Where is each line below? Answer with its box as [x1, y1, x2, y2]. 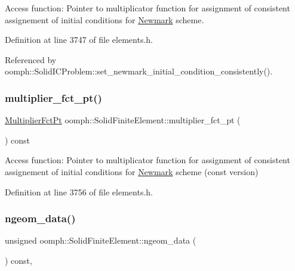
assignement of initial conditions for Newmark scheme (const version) [5, 165, 259, 177]
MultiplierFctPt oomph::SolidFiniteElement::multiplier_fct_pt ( [5, 114, 241, 126]
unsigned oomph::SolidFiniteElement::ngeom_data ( [5, 234, 196, 247]
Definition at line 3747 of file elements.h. [5, 33, 153, 46]
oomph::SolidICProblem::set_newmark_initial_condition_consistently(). [5, 65, 273, 77]
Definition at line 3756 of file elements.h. [5, 185, 153, 198]
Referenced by [5, 53, 57, 66]
